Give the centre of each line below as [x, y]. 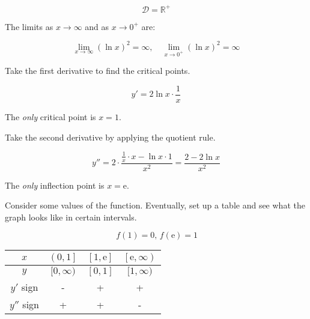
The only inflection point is [55, 185]
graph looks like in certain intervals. [71, 217]
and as [97, 26]
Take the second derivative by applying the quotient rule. [110, 137]
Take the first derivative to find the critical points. [98, 71]
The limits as [29, 26]
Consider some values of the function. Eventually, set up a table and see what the [155, 205]
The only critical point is [50, 117]
